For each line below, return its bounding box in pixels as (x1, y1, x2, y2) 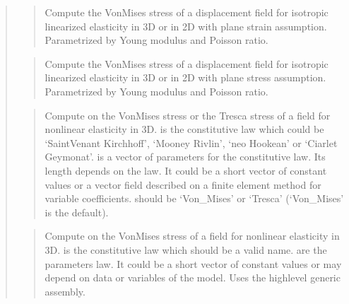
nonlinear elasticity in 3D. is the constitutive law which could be (45, 122, 324, 136)
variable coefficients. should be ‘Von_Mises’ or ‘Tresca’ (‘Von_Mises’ (45, 191, 344, 206)
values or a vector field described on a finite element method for (45, 177, 321, 192)
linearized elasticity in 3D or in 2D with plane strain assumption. (45, 18, 327, 33)
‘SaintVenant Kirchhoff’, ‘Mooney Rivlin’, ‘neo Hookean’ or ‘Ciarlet (45, 135, 338, 150)
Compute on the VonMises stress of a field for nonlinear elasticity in (45, 228, 340, 243)
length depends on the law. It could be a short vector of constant (45, 163, 327, 177)
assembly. (45, 283, 85, 298)
